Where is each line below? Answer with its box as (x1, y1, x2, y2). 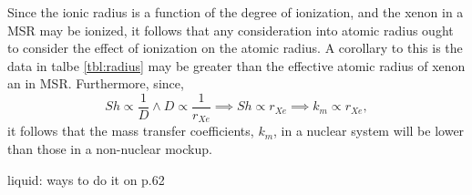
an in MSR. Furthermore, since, (7, 74, 184, 93)
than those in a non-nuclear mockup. (7, 139, 212, 159)
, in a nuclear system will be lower (273, 121, 465, 140)
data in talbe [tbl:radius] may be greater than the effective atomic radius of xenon (7, 56, 466, 75)
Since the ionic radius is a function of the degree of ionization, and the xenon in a (7, 3, 464, 21)
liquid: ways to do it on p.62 (7, 169, 165, 189)
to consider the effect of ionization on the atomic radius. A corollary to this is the (7, 38, 463, 57)
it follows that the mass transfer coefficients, (7, 121, 254, 140)
